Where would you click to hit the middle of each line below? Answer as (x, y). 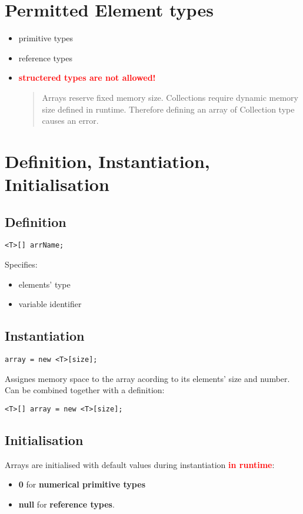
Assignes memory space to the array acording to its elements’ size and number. (147, 378)
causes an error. (70, 121)
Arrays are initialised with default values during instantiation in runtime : (140, 464)
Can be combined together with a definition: (85, 390)
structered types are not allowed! (87, 78)
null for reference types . (66, 504)
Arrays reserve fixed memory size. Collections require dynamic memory (170, 97)
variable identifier (50, 304)
